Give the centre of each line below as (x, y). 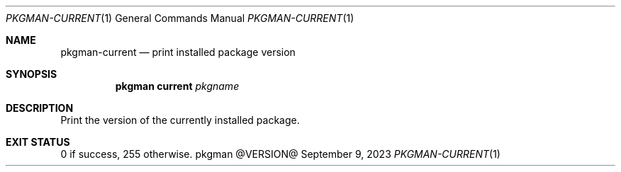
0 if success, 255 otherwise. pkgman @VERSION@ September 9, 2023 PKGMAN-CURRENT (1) (280, 154)
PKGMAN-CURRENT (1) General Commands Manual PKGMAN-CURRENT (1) (180, 18)
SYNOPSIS (32, 74)
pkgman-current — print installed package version (178, 52)
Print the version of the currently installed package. (180, 120)
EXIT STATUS (38, 142)
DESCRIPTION (40, 108)
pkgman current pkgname (177, 86)
